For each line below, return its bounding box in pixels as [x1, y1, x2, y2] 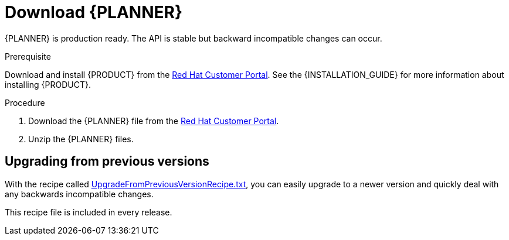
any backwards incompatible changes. [5, 188, 154, 199]
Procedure [5, 97, 45, 108]
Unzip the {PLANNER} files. [28, 133, 134, 144]
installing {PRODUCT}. [5, 79, 91, 90]
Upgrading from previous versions [5, 154, 209, 169]
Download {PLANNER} [5, 2, 183, 22]
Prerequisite [5, 51, 51, 61]
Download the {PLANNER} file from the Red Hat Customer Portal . [28, 115, 279, 126]
